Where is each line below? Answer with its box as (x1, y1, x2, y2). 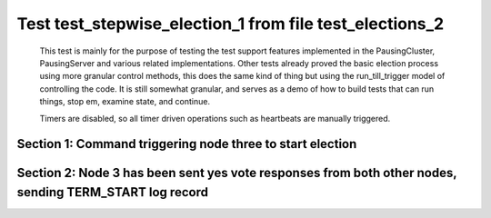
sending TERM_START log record (16, 184, 209, 200)
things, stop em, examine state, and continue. (39, 96, 211, 107)
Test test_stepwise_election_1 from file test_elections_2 (16, 14, 445, 34)
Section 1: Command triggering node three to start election (16, 136, 357, 152)
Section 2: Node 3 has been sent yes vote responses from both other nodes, (16, 165, 457, 181)
